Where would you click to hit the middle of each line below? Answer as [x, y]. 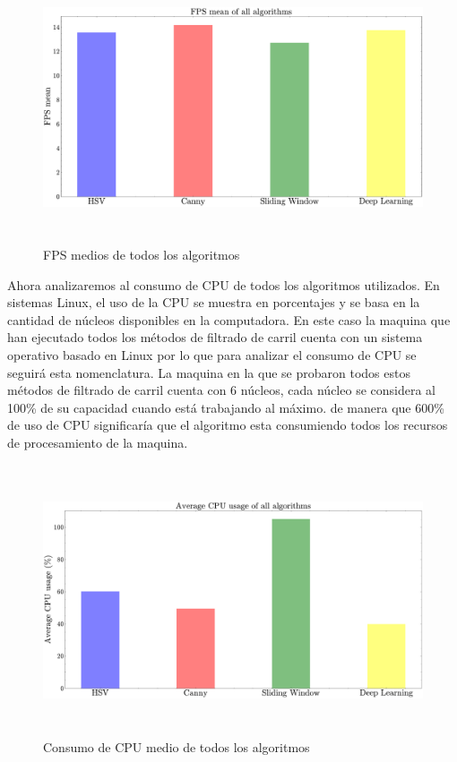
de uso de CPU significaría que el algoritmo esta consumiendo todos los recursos [228, 425]
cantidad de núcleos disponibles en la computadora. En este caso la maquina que [229, 319]
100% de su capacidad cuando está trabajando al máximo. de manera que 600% [226, 407]
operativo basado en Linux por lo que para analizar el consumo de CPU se [212, 354]
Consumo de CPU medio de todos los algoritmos [177, 747]
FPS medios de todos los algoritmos [142, 254]
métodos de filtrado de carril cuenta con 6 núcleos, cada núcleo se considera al [221, 390]
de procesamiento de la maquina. [98, 442]
